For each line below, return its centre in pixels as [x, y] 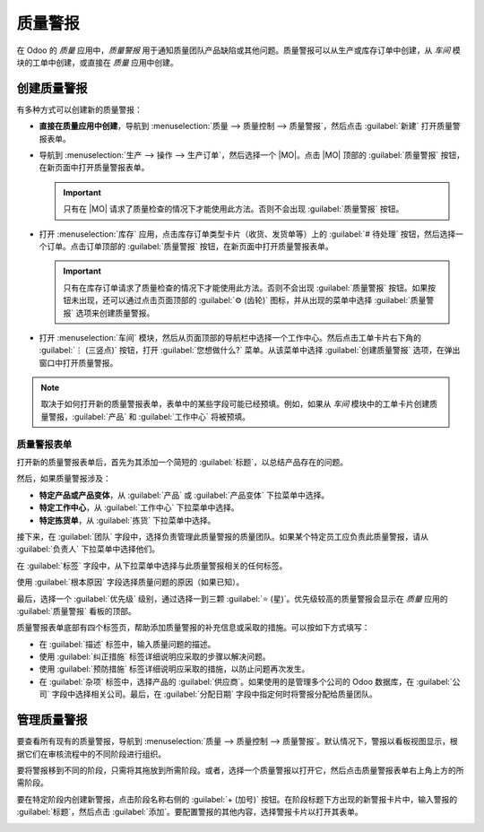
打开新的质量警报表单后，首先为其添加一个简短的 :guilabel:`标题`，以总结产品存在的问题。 [182, 463]
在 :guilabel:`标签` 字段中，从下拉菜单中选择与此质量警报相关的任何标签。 [152, 566]
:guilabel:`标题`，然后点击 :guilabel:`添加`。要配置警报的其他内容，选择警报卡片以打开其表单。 [190, 812]
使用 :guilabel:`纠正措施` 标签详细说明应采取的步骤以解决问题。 [155, 657]
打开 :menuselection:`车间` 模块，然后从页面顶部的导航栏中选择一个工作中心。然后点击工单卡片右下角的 [230, 337]
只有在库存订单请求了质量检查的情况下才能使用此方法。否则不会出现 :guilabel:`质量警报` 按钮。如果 [246, 288]
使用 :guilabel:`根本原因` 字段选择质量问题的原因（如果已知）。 [130, 582]
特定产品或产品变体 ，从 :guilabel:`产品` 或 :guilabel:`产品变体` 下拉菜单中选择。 [184, 495]
